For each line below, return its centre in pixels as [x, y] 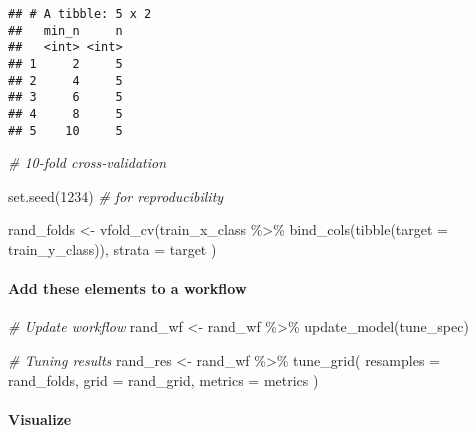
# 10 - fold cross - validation [87, 162]
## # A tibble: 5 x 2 [80, 14]
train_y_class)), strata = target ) [112, 249]
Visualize [40, 418]
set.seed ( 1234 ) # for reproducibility [116, 195]
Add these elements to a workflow [127, 288]
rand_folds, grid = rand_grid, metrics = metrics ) [163, 379]
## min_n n [65, 30]
